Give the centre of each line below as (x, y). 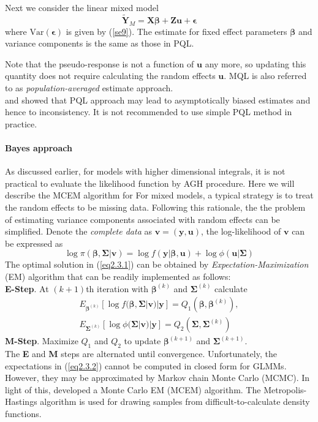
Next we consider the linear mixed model (82, 7)
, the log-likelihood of (241, 231)
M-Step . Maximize (42, 341)
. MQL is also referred (265, 76)
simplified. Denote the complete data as (79, 231)
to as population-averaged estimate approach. (89, 87)
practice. (21, 123)
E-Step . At (27, 288)
